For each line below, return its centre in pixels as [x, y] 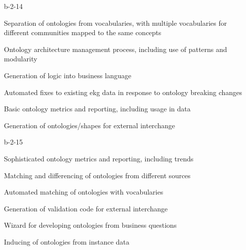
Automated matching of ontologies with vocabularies [84, 192]
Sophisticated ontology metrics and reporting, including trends [99, 158]
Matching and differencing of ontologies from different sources [97, 175]
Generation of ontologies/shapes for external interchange [90, 125]
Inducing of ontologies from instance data [67, 241]
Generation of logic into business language [68, 75]
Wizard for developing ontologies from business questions [90, 225]
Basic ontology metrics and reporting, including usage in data [97, 109]
